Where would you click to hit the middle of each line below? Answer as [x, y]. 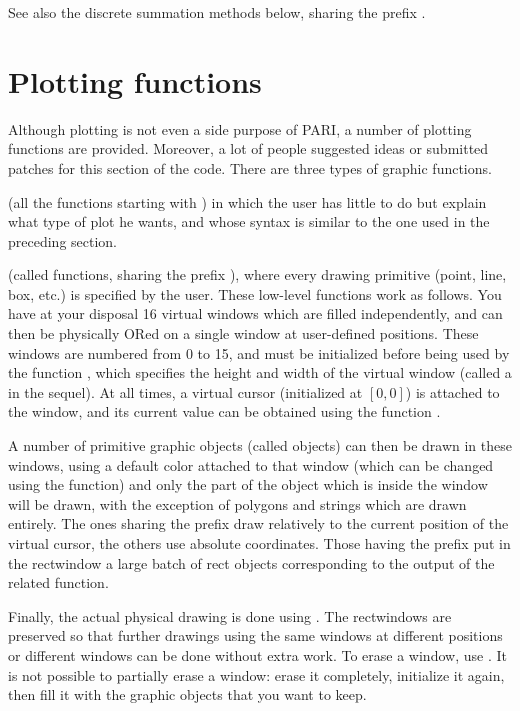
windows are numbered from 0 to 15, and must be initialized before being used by [259, 352]
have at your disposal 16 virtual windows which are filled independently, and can [255, 313]
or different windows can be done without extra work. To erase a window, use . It [257, 654]
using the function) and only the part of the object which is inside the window [248, 484]
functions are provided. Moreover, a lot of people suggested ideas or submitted [248, 148]
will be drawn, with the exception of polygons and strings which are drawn [237, 503]
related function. [58, 582]
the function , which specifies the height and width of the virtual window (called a [260, 372]
